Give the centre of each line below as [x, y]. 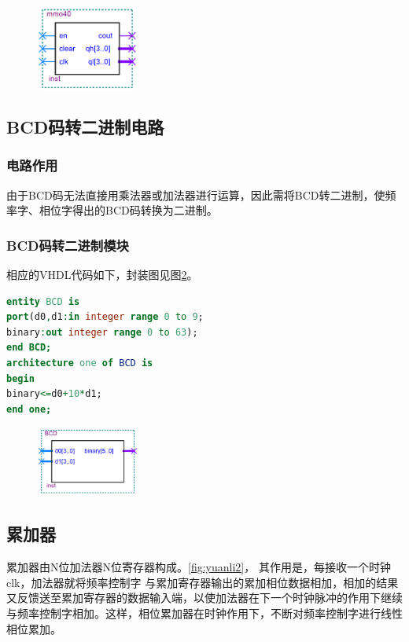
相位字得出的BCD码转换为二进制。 [128, 210]
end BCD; [29, 348]
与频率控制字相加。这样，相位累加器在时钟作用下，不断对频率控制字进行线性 [204, 613]
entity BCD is [43, 301]
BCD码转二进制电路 [85, 127]
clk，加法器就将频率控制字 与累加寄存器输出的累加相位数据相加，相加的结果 [203, 582]
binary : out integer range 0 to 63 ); [102, 332]
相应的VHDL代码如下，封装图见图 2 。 [102, 275]
